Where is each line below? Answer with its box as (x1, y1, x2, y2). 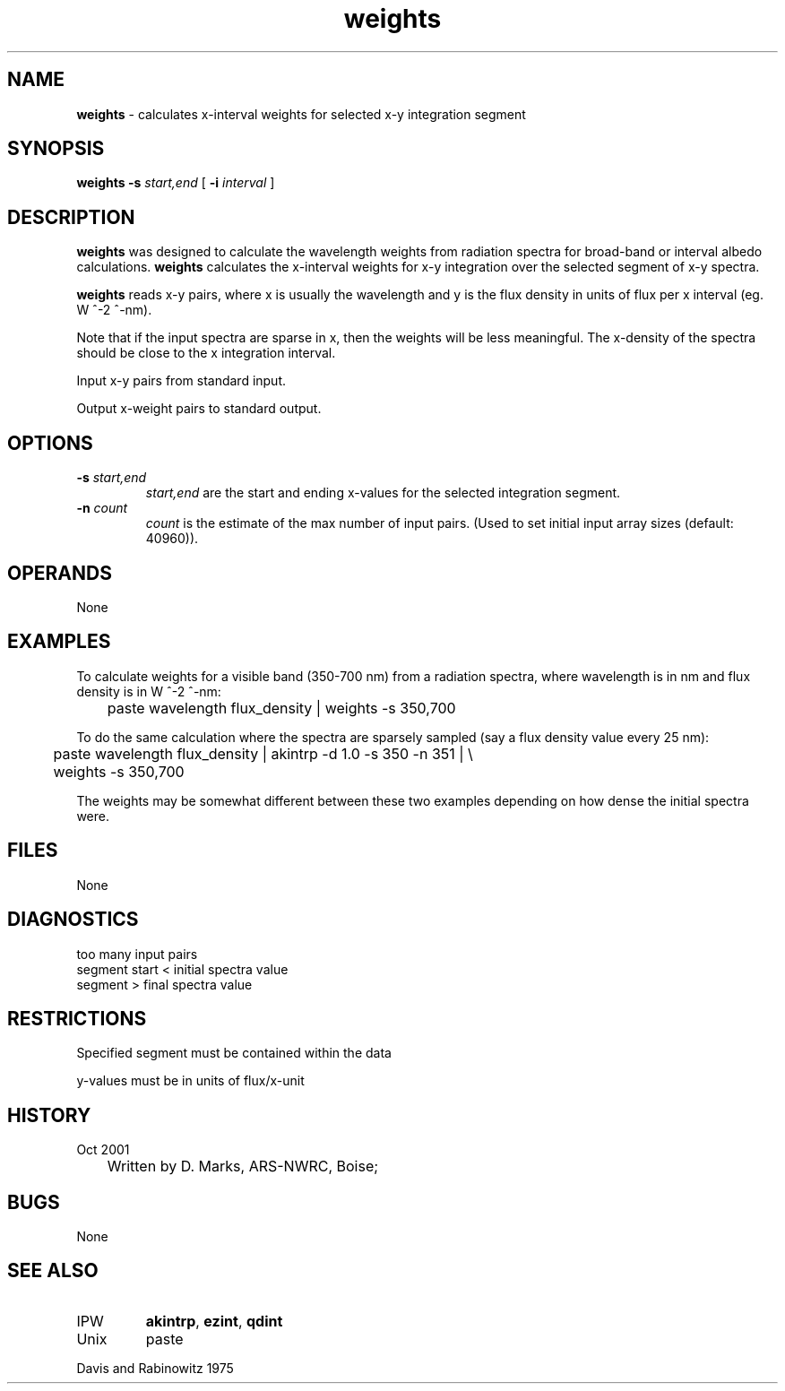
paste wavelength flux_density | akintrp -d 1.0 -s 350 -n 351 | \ (53, 744, 473, 763)
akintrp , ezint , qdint (145, 1311, 283, 1330)
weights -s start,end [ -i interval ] (76, 175, 275, 191)
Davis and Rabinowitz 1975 (76, 1360, 234, 1376)
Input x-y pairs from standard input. (76, 373, 287, 389)
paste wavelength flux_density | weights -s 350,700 (107, 698, 456, 717)
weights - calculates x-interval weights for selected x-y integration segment (76, 106, 526, 122)
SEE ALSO (7, 1259, 99, 1283)
